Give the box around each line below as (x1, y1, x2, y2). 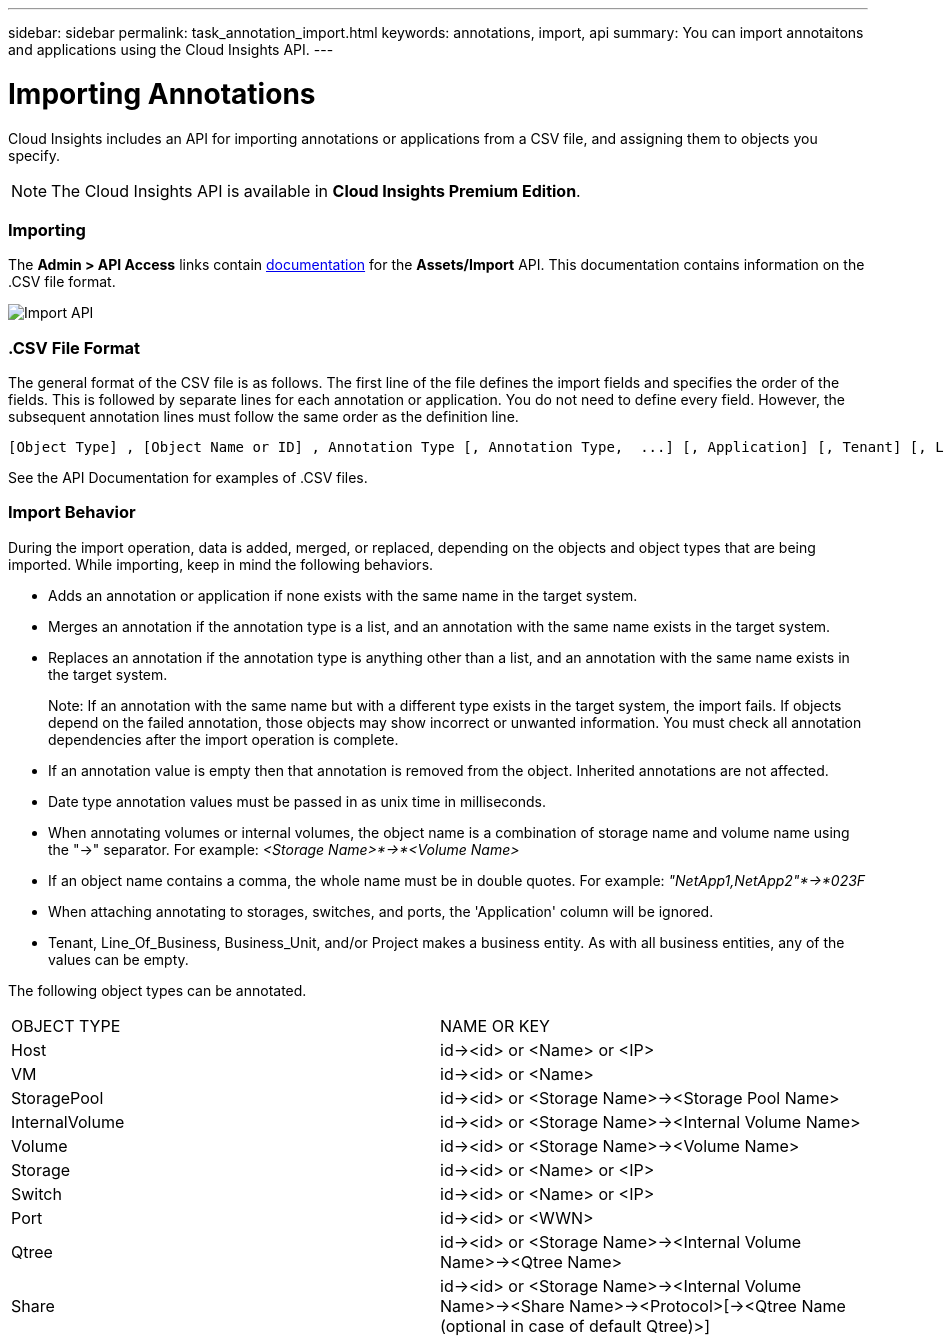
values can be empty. (48, 950, 189, 968)
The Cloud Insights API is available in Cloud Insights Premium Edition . (51, 180, 581, 201)
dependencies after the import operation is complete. (48, 730, 399, 748)
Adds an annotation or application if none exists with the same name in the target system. (48, 586, 638, 604)
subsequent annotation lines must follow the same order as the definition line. (8, 408, 519, 425)
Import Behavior (8, 502, 136, 523)
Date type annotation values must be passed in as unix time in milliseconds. (48, 792, 547, 810)
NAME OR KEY (440, 1015, 550, 1036)
